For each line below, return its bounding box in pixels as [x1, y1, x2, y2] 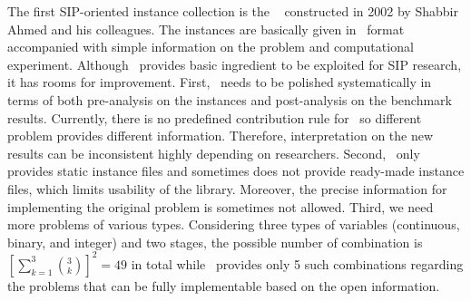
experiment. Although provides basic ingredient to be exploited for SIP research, [7, 54, 462, 73]
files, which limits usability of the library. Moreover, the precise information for [7, 179, 447, 198]
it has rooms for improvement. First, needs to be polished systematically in [7, 73, 432, 92]
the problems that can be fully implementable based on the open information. [7, 276, 440, 295]
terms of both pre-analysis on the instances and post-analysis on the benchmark [7, 90, 452, 109]
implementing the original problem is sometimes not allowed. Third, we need [7, 197, 434, 216]
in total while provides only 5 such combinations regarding [131, 254, 464, 273]
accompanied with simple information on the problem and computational [7, 37, 414, 56]
